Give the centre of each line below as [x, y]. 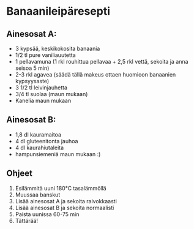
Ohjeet [19, 174]
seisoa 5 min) [32, 68]
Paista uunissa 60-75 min [47, 214]
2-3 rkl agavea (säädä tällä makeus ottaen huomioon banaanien [95, 74]
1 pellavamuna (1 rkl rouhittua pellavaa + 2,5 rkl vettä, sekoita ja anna [102, 62]
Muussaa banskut [38, 195]
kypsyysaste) [32, 81]
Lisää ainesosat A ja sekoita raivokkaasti [66, 201]
